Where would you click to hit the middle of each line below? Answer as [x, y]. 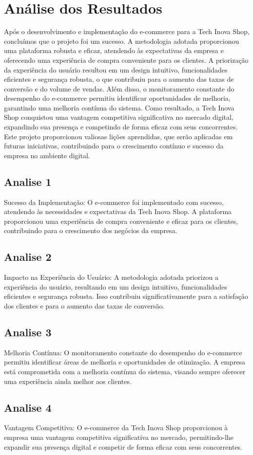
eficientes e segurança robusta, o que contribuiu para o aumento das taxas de [119, 79]
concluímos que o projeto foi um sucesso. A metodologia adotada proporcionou [122, 41]
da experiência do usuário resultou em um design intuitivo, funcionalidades [116, 69]
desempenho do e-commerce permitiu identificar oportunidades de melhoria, [117, 98]
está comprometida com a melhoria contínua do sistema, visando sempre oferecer [125, 371]
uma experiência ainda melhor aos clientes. [68, 381]
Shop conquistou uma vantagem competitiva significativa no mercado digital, [119, 117]
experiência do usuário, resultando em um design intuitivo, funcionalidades [116, 286]
